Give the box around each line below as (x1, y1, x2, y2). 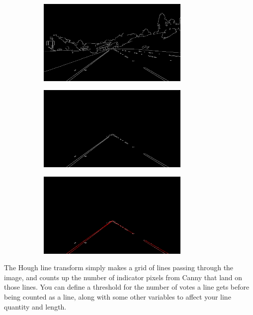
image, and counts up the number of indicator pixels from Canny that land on (4, 272, 243, 282)
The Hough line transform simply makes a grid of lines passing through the (4, 262, 234, 273)
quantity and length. (4, 301, 67, 312)
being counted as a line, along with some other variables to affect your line (4, 291, 231, 302)
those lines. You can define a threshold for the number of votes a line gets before (4, 282, 250, 292)
